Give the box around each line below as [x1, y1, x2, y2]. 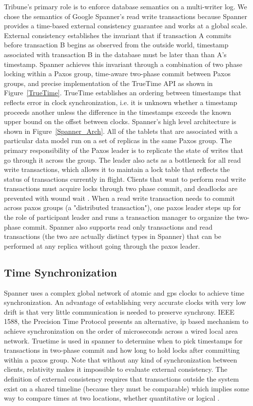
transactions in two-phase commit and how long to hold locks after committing [4, 345, 240, 355]
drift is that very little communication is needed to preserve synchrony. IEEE [4, 306, 234, 317]
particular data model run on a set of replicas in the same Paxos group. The [4, 135, 232, 146]
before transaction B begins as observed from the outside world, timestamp [4, 40, 229, 50]
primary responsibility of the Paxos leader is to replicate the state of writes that [4, 145, 243, 155]
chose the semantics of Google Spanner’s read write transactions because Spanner [4, 11, 247, 21]
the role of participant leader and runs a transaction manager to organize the [4, 212, 234, 222]
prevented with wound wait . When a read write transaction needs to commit [4, 192, 235, 203]
